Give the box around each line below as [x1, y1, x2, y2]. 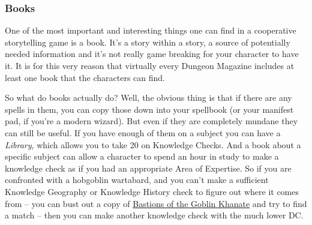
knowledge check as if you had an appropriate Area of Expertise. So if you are [5, 161, 292, 174]
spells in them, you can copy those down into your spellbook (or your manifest [5, 103, 294, 115]
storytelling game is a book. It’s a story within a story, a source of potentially [5, 35, 290, 48]
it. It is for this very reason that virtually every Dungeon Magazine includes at [5, 59, 295, 71]
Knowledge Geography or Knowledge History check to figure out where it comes [5, 185, 299, 197]
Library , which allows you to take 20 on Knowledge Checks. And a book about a [5, 138, 301, 151]
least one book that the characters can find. [5, 71, 166, 83]
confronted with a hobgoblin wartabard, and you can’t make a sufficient [5, 173, 269, 186]
